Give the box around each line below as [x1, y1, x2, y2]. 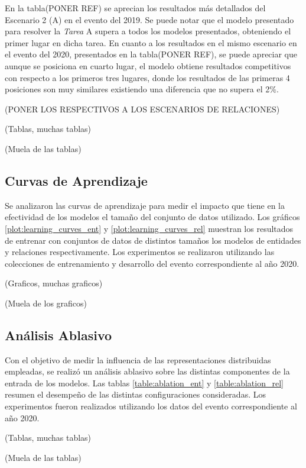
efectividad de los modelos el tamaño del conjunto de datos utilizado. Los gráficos [5, 211, 300, 223]
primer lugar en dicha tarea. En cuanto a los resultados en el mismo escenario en [5, 36, 297, 49]
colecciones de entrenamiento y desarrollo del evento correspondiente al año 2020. [5, 257, 300, 269]
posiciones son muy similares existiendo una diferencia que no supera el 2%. [5, 83, 279, 95]
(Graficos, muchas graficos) [5, 277, 103, 289]
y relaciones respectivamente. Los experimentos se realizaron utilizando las [5, 246, 275, 258]
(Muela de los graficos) [5, 296, 87, 309]
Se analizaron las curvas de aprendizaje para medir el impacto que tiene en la [5, 199, 285, 211]
